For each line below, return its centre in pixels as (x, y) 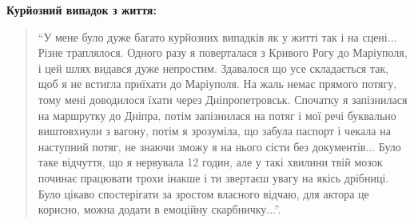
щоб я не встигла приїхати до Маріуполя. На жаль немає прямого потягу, (217, 84)
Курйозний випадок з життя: (82, 10)
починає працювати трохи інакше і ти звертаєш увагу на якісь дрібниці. (213, 177)
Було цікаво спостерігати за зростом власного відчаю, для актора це (203, 193)
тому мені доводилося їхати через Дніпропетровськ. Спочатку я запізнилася (223, 99)
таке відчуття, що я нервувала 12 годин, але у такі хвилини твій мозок (210, 162)
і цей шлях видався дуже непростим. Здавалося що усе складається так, (213, 68)
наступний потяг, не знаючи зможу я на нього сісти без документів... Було (219, 146)
